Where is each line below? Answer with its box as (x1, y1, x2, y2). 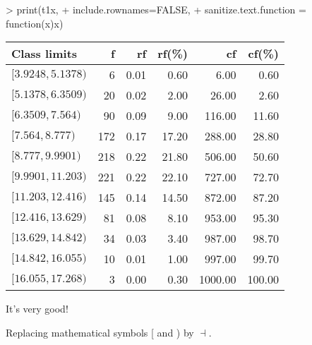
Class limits (11, 45, 78, 62)
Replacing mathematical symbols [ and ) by (6, 325, 194, 339)
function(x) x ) (6, 16, 64, 30)
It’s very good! (6, 301, 68, 316)
